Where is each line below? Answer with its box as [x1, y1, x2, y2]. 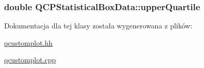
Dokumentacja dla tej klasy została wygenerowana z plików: [4, 20, 193, 31]
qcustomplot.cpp [4, 54, 56, 65]
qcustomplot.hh [4, 37, 53, 48]
